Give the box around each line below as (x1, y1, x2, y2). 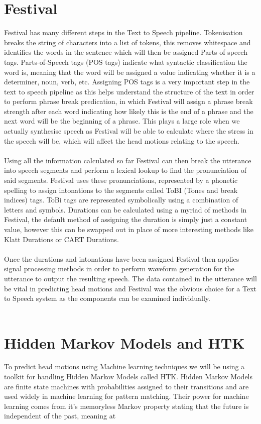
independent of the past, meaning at (4, 410, 116, 421)
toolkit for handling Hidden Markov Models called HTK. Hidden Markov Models (4, 371, 253, 382)
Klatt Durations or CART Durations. (4, 234, 119, 244)
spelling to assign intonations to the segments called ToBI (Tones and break (4, 184, 238, 195)
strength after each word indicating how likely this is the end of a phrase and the (4, 105, 253, 116)
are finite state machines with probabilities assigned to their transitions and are (4, 381, 249, 391)
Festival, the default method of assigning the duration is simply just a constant (4, 214, 247, 225)
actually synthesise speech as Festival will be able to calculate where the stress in (4, 126, 253, 136)
